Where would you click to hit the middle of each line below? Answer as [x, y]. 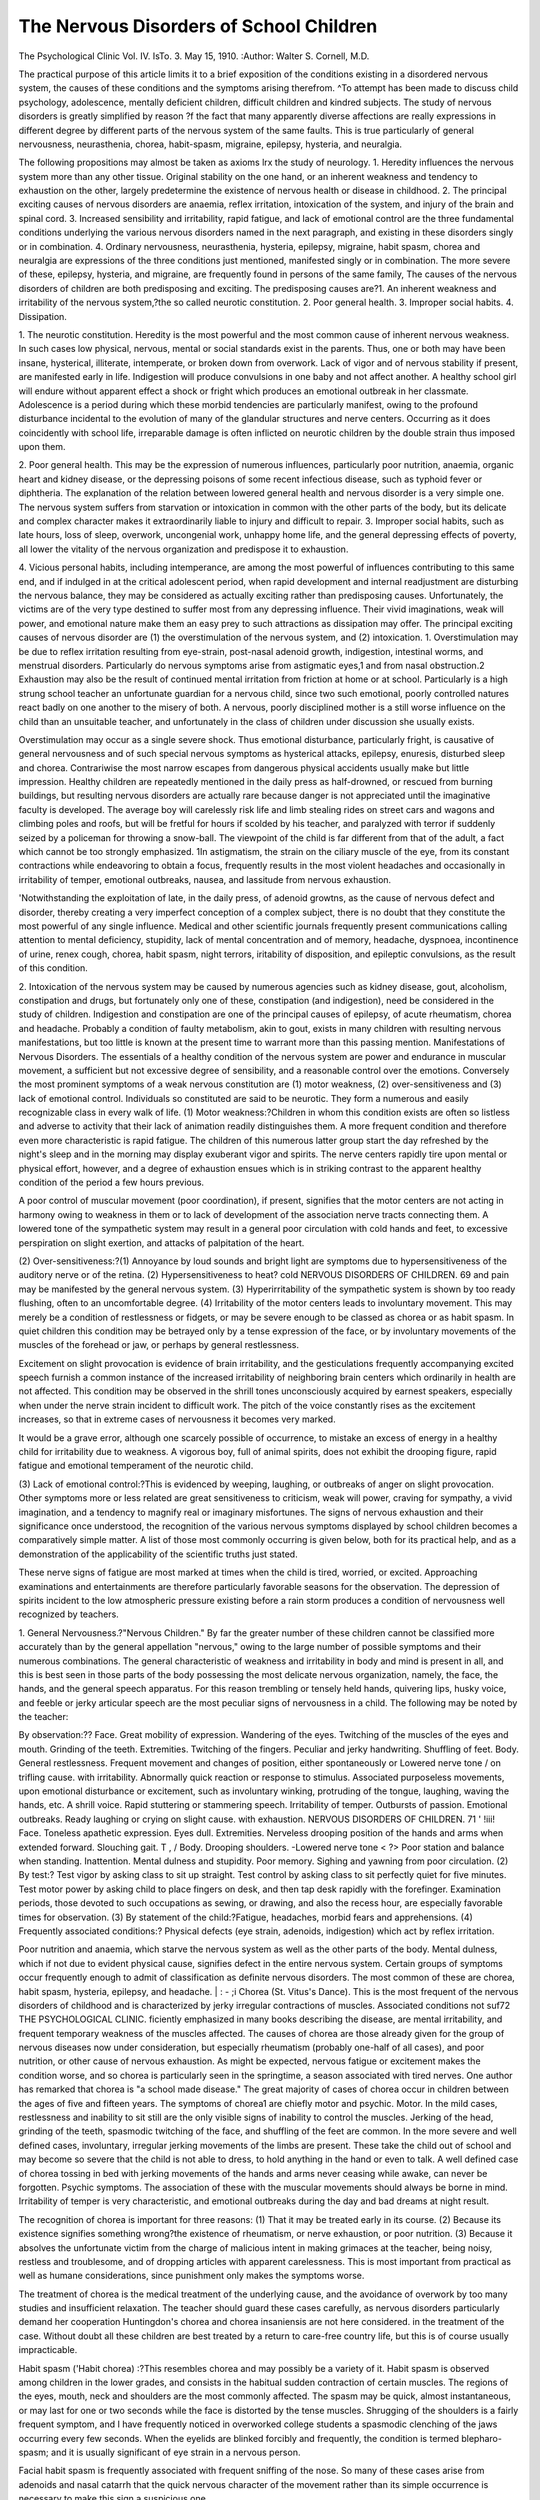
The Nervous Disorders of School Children [198, 26]
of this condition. [53, 968]
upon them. [42, 447]
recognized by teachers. [68, 1614]
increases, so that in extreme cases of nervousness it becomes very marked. [177, 1419]
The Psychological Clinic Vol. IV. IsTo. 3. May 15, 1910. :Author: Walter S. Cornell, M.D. [194, 56]
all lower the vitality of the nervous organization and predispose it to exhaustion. [183, 549]
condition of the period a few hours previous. [111, 1182]
